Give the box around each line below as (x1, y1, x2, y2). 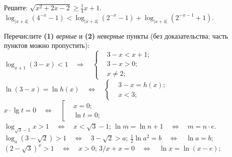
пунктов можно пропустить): (4, 40, 90, 50)
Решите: (4, 2, 28, 12)
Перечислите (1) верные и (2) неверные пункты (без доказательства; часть (4, 30, 228, 41)
